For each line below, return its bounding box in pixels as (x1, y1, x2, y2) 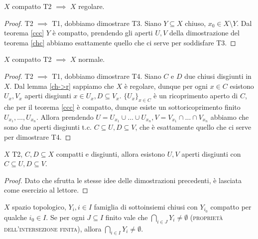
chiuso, (185, 17, 206, 28)
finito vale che (105, 212, 148, 222)
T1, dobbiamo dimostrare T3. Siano (52, 17, 161, 28)
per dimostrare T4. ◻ (4, 132, 71, 142)
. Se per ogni (46, 212, 85, 222)
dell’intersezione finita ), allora (4, 223, 102, 234)
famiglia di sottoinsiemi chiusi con (94, 201, 198, 212)
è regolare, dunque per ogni (124, 80, 208, 91)
